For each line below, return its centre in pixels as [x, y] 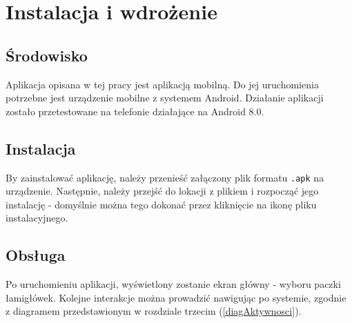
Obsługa [36, 255]
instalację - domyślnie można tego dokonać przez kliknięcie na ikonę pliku [161, 204]
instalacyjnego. [37, 218]
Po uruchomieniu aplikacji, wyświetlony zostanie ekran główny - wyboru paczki [173, 284]
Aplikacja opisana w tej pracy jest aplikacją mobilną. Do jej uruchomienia [162, 84]
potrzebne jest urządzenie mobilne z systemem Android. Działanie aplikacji [165, 98]
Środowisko [47, 55]
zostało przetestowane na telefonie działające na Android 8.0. [135, 111]
